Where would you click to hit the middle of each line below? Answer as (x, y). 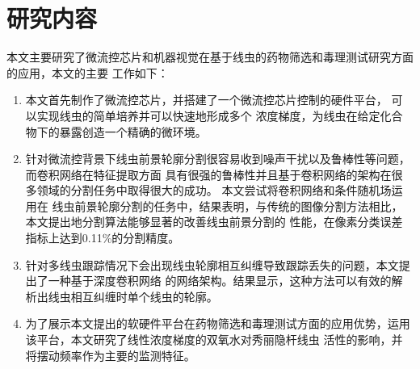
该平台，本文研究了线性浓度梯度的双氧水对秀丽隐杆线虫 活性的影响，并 (214, 340)
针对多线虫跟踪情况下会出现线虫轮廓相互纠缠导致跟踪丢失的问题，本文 (212, 264)
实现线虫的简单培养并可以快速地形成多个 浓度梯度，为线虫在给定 (208, 115)
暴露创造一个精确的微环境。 (133, 131)
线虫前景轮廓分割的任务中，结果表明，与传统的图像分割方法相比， (227, 205)
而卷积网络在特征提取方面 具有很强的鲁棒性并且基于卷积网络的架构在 (208, 174)
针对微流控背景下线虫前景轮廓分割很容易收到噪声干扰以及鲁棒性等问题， (218, 159)
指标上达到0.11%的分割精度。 (103, 238)
